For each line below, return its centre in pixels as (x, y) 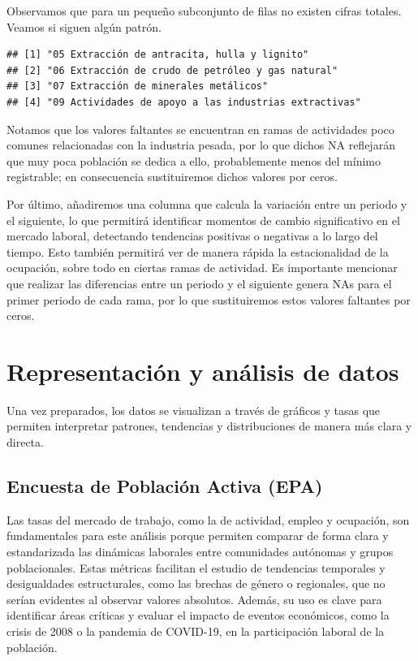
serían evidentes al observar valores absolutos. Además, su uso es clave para (194, 599)
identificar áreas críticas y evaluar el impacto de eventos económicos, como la (198, 615)
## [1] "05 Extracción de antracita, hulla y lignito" (158, 55)
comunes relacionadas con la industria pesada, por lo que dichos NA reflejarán (201, 145)
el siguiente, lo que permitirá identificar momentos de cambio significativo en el (203, 220)
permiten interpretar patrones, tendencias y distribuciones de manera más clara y (209, 426)
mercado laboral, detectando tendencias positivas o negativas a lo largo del (192, 236)
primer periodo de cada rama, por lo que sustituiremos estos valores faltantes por (209, 299)
